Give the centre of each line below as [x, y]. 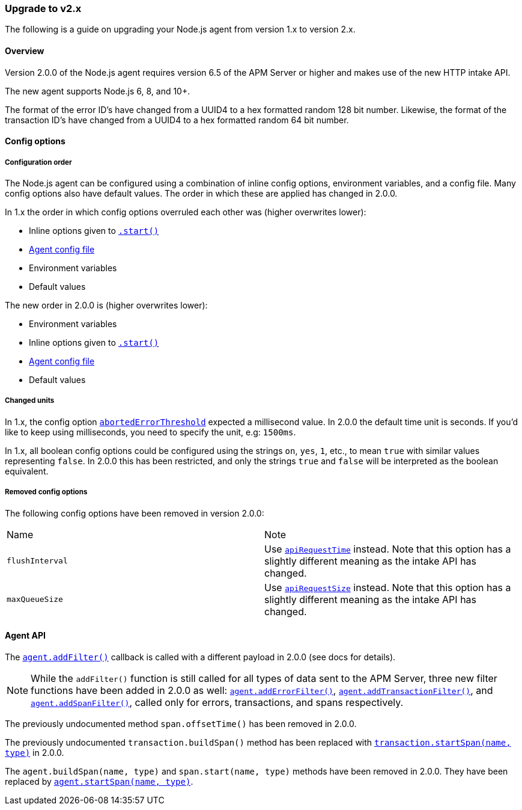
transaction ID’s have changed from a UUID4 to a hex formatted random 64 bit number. [177, 120]
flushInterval [37, 561]
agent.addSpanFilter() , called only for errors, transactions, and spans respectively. [217, 702]
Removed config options [46, 492]
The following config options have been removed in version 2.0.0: [135, 513]
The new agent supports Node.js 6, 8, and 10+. [98, 91]
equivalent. [27, 471]
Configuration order [38, 162]
